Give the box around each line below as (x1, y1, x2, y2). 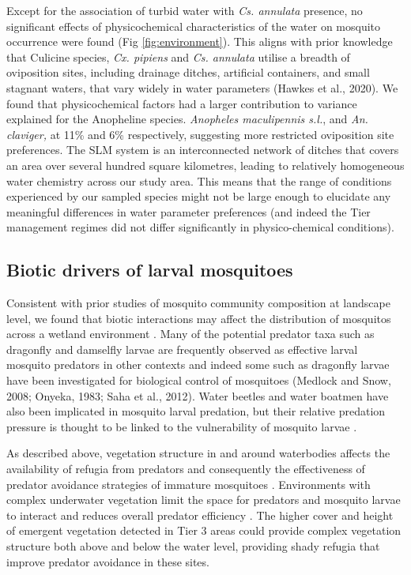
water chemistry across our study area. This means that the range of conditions (6, 172, 392, 189)
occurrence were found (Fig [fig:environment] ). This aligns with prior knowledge (6, 33, 393, 50)
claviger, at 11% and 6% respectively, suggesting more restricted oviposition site (6, 126, 394, 142)
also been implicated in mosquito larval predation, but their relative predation (6, 403, 386, 419)
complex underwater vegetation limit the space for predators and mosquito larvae (6, 491, 401, 508)
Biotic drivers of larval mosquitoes (6, 257, 293, 282)
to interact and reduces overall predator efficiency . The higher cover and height (6, 506, 394, 523)
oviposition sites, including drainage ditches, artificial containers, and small (6, 64, 370, 81)
